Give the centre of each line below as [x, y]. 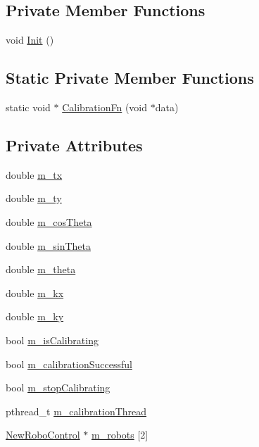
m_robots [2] [120, 435]
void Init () [30, 40]
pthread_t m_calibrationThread [76, 411]
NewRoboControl [43, 435]
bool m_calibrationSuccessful [69, 364]
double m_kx [35, 292]
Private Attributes [74, 145]
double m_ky [35, 316]
